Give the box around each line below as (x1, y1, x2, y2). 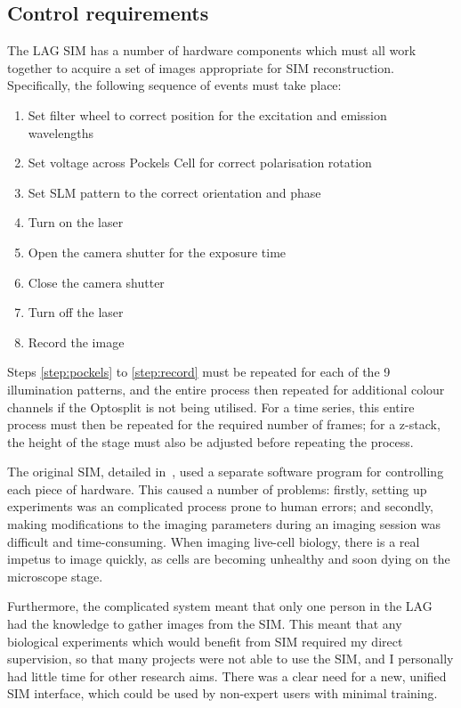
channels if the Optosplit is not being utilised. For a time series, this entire (7, 397, 415, 416)
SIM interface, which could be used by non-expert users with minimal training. (7, 684, 438, 703)
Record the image (28, 332, 125, 351)
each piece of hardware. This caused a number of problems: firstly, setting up (7, 479, 427, 498)
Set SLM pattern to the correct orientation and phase (28, 183, 321, 201)
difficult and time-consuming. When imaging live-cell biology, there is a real (7, 532, 420, 550)
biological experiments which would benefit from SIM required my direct (7, 631, 403, 650)
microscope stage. (7, 566, 103, 585)
